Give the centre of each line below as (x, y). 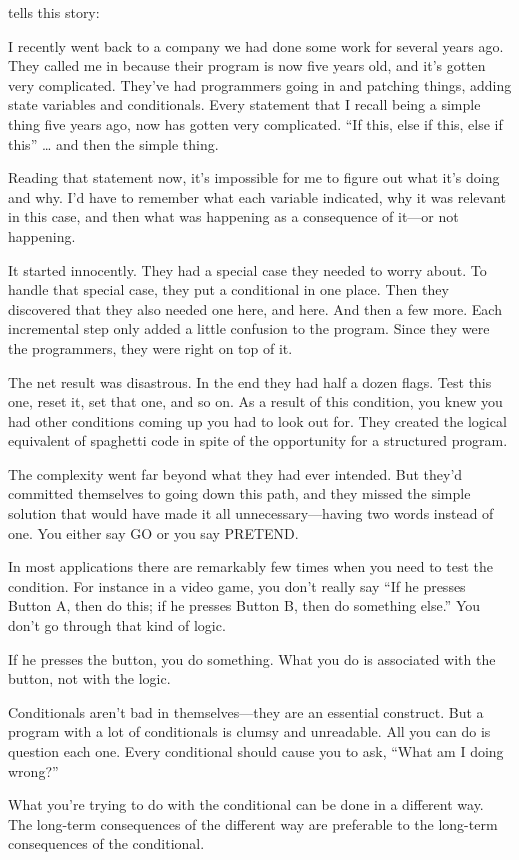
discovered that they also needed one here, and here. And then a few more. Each (255, 308)
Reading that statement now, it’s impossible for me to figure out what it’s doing (254, 177)
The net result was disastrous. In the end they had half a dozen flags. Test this (250, 381)
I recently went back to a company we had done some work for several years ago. (256, 45)
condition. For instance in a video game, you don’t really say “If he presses (237, 585)
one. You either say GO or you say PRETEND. (153, 532)
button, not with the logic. (89, 678)
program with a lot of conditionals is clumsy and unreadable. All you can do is (249, 731)
